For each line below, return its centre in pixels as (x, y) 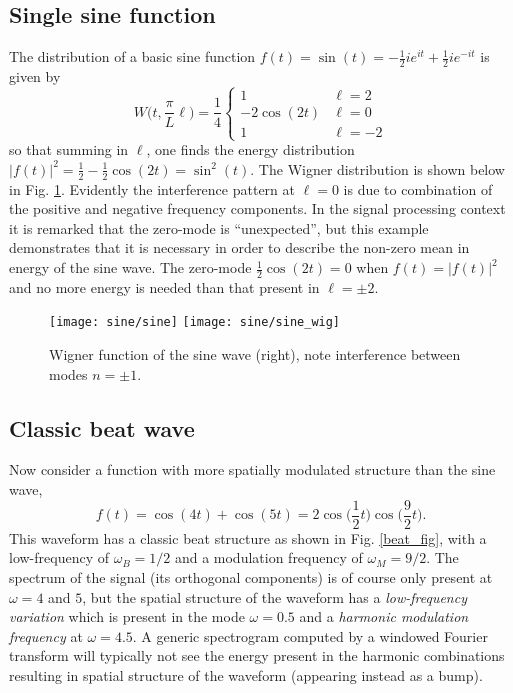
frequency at (46, 635)
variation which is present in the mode (127, 616)
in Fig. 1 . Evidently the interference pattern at (152, 188)
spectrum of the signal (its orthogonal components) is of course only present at (251, 576)
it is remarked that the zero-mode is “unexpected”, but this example (219, 227)
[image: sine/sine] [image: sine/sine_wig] (195, 322)
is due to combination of (418, 188)
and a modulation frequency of (268, 557)
